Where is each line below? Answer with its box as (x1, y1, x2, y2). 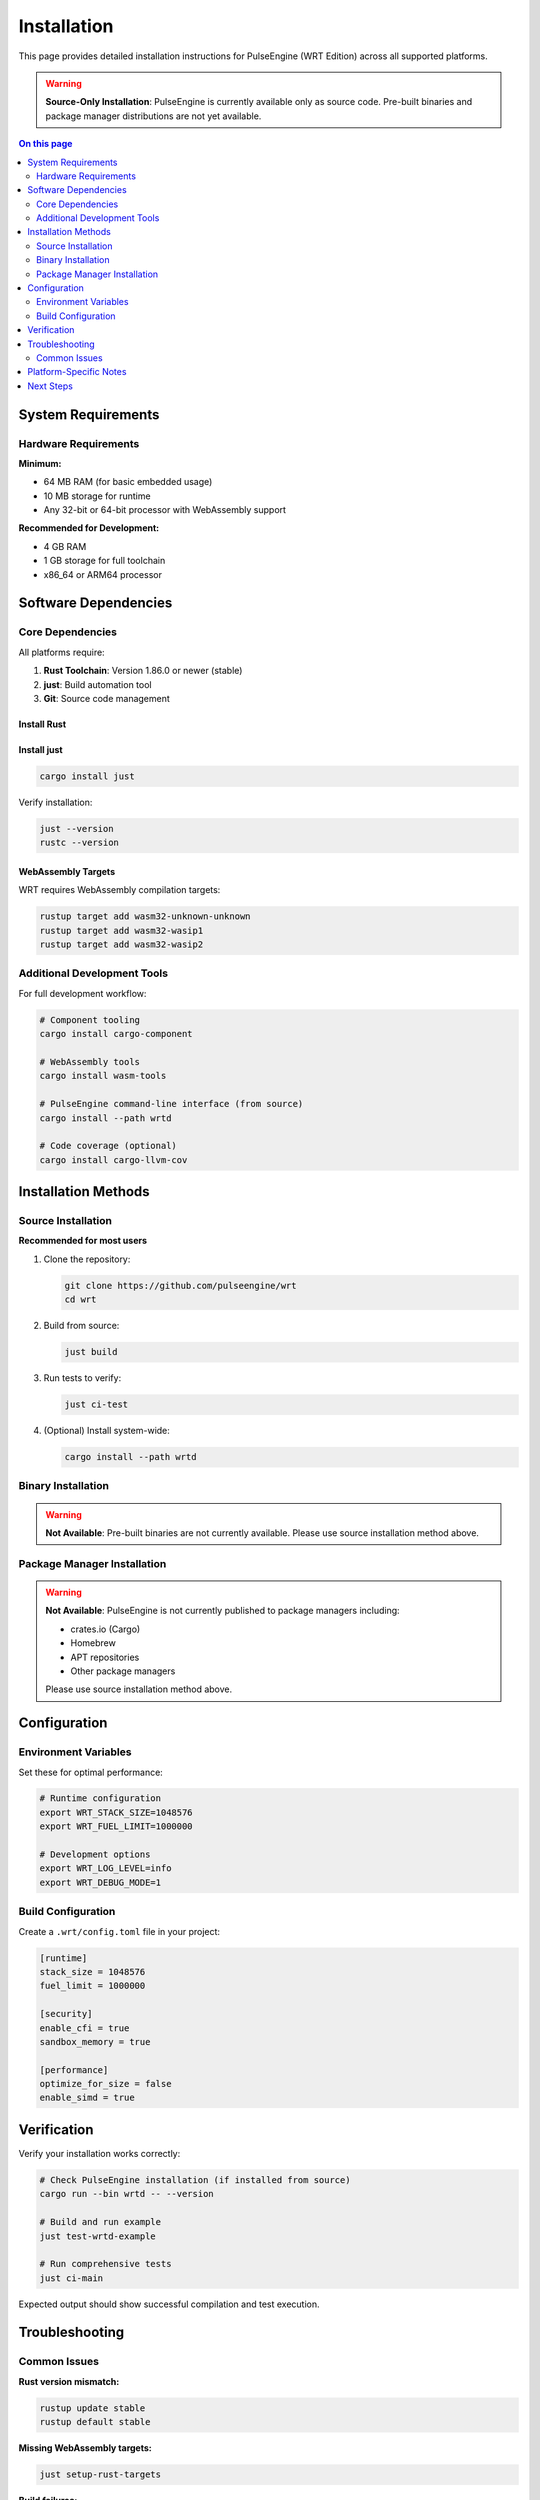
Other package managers (70, 1665, 176, 1677)
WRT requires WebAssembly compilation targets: (18, 884, 221, 896)
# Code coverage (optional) (39, 1140, 177, 1152)
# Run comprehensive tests (39, 2258, 172, 2270)
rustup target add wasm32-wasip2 (39, 939, 204, 950)
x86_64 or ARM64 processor (43, 568, 162, 580)
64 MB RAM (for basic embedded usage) (43, 476, 213, 488)
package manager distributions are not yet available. (45, 110, 262, 122)
